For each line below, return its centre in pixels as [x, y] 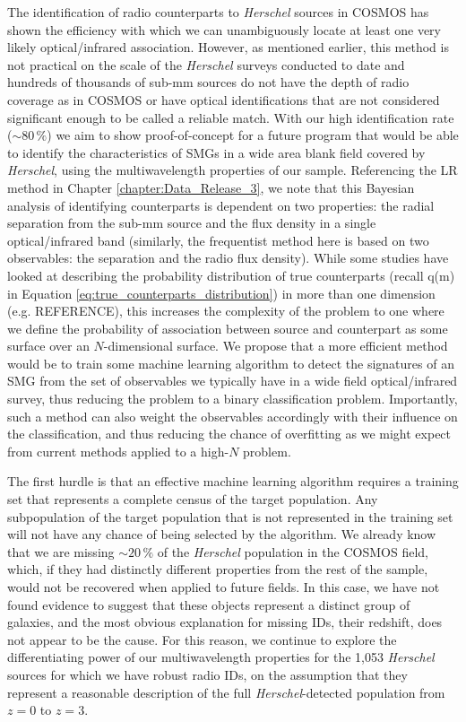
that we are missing [61, 551]
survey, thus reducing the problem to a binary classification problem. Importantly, [233, 399]
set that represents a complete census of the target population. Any [193, 499]
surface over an [48, 346]
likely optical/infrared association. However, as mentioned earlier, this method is [228, 47]
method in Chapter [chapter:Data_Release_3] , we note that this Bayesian [211, 187]
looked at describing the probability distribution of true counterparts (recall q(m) [231, 275]
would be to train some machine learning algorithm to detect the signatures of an [231, 363]
